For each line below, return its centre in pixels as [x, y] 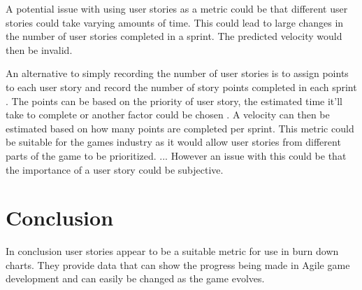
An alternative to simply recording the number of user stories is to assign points [177, 73]
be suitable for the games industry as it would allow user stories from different [173, 142]
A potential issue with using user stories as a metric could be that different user [177, 8]
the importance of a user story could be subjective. [115, 169]
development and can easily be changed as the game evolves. [135, 278]
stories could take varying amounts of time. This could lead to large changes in [175, 22]
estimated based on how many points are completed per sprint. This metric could [180, 128]
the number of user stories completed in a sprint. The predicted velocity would [174, 36]
